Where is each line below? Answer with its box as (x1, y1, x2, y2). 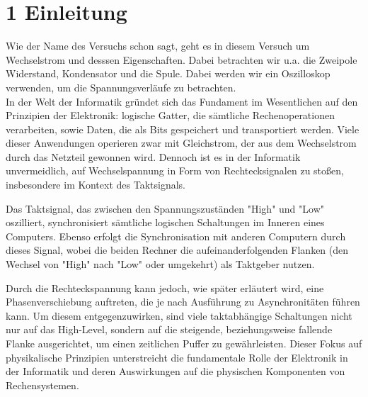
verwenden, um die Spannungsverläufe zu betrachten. (6, 79, 236, 94)
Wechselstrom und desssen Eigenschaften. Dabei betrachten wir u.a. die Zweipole (6, 52, 357, 67)
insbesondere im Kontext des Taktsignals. (6, 177, 185, 192)
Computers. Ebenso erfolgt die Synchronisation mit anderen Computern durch (6, 228, 346, 243)
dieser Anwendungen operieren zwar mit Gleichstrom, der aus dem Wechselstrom (6, 135, 357, 150)
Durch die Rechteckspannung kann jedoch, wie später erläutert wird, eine (6, 280, 324, 295)
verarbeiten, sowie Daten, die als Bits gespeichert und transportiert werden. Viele (6, 121, 360, 136)
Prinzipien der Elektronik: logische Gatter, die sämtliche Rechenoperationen (6, 108, 335, 123)
